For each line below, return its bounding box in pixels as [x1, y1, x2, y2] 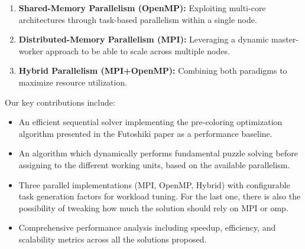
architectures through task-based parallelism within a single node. [18, 13, 257, 25]
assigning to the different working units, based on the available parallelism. [18, 158, 290, 171]
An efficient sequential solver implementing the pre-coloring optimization [18, 116, 283, 128]
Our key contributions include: [5, 96, 115, 108]
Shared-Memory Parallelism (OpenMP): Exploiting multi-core [18, 2, 266, 14]
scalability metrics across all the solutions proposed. [18, 232, 207, 245]
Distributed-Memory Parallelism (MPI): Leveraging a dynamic [18, 33, 269, 45]
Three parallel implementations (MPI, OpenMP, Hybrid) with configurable [18, 178, 290, 191]
